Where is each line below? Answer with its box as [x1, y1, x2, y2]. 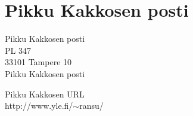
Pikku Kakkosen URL [5, 87, 85, 100]
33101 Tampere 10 [5, 56, 72, 68]
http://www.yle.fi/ [5, 99, 73, 112]
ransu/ [79, 99, 104, 112]
